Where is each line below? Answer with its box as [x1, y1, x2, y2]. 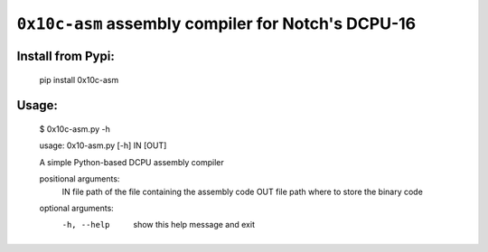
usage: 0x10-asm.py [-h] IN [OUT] [39, 140, 167, 151]
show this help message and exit [133, 219, 255, 230]
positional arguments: [39, 173, 120, 184]
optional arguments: [39, 202, 115, 213]
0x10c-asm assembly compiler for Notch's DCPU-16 [16, 14, 417, 33]
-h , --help [61, 219, 110, 230]
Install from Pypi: [16, 48, 115, 63]
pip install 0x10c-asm [39, 74, 119, 85]
